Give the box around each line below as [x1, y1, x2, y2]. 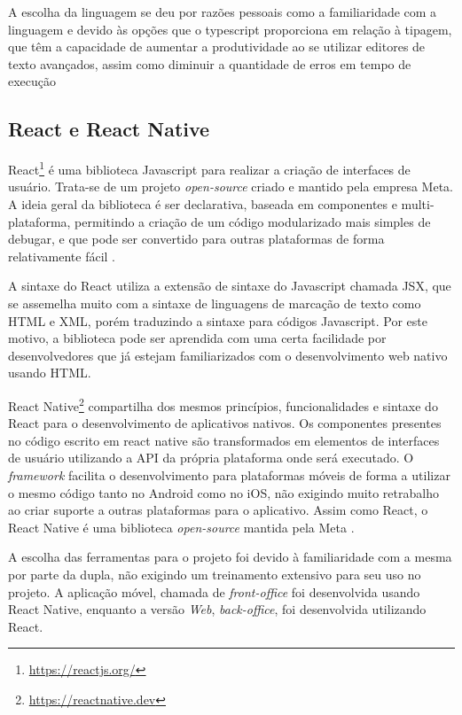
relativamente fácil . [8, 246, 115, 265]
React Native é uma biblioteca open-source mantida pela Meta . [8, 517, 355, 536]
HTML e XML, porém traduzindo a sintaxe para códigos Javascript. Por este [8, 311, 427, 330]
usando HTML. [8, 363, 91, 382]
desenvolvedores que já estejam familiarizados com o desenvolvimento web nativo [8, 346, 448, 364]
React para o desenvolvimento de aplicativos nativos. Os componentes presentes [8, 414, 442, 432]
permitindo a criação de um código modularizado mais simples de [74, 212, 431, 230]
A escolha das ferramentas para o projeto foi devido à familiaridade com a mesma [8, 548, 452, 566]
